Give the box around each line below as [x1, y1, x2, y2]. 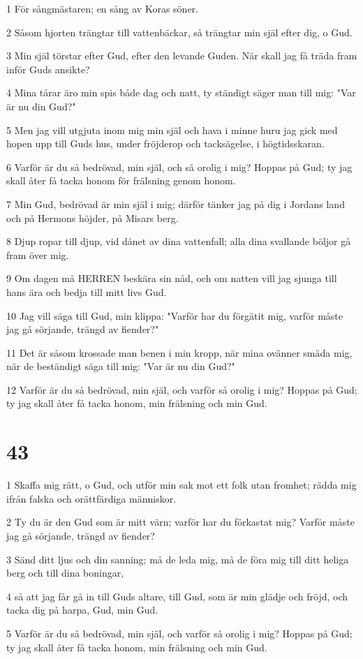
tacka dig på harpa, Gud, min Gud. [6, 602, 158, 617]
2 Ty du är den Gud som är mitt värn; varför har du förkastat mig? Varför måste [6, 514, 355, 529]
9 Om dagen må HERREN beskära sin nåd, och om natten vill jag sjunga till [6, 271, 337, 286]
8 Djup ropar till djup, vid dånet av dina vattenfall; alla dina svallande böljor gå [6, 234, 351, 249]
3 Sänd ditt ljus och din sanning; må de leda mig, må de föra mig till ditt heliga [6, 551, 349, 566]
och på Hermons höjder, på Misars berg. [6, 210, 179, 225]
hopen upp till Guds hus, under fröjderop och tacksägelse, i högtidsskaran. [6, 136, 325, 151]
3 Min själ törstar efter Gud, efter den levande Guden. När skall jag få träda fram [6, 48, 357, 63]
